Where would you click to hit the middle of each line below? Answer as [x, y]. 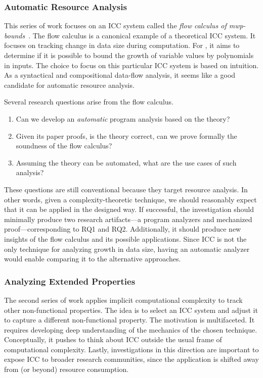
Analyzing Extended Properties [70, 281]
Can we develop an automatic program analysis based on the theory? [123, 118]
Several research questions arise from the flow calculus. [89, 102]
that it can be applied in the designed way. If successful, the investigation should [129, 209]
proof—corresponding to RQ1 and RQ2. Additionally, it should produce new [123, 229]
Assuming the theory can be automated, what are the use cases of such [126, 162]
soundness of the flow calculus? [64, 146]
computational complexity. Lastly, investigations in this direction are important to [131, 349]
